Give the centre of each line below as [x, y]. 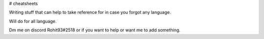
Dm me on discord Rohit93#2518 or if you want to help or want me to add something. [95, 30]
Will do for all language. [33, 21]
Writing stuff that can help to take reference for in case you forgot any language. [90, 13]
